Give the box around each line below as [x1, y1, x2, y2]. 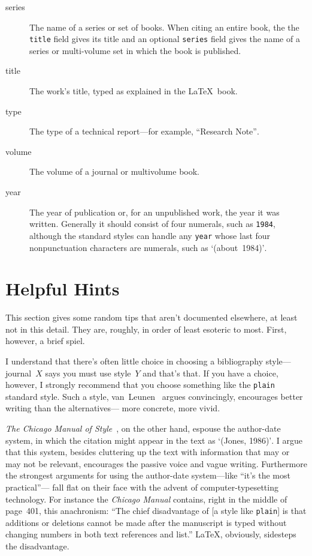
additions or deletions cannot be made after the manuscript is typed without [5, 516, 287, 528]
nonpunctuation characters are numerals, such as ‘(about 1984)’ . [29, 241, 267, 253]
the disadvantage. [5, 540, 69, 552]
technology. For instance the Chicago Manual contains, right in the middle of [5, 492, 287, 505]
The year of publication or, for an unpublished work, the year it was [29, 205, 280, 218]
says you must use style [45, 366, 131, 379]
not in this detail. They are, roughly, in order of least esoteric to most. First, [5, 322, 287, 335]
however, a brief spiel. [5, 334, 85, 347]
